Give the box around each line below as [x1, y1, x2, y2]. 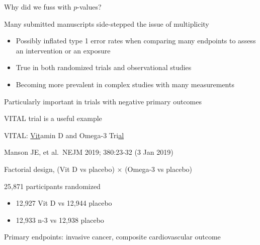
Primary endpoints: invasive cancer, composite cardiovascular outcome [4, 231, 221, 242]
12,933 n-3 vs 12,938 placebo [16, 214, 104, 225]
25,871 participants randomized [4, 180, 101, 191]
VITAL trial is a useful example [4, 113, 102, 124]
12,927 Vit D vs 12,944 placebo [16, 198, 112, 208]
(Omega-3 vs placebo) [125, 163, 193, 174]
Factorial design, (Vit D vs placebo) [4, 163, 115, 174]
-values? [77, 2, 102, 12]
